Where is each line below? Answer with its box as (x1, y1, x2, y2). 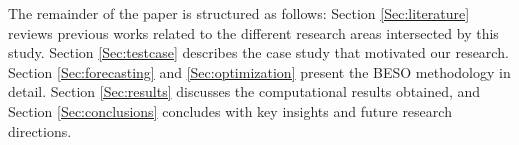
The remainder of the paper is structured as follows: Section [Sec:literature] (8, 3, 470, 23)
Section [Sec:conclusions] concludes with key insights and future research (8, 100, 452, 121)
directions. (8, 120, 72, 141)
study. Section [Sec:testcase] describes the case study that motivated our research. (8, 42, 509, 63)
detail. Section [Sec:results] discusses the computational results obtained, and (8, 81, 481, 102)
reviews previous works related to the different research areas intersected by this (8, 22, 499, 43)
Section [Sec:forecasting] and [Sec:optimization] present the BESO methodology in (8, 61, 511, 82)
